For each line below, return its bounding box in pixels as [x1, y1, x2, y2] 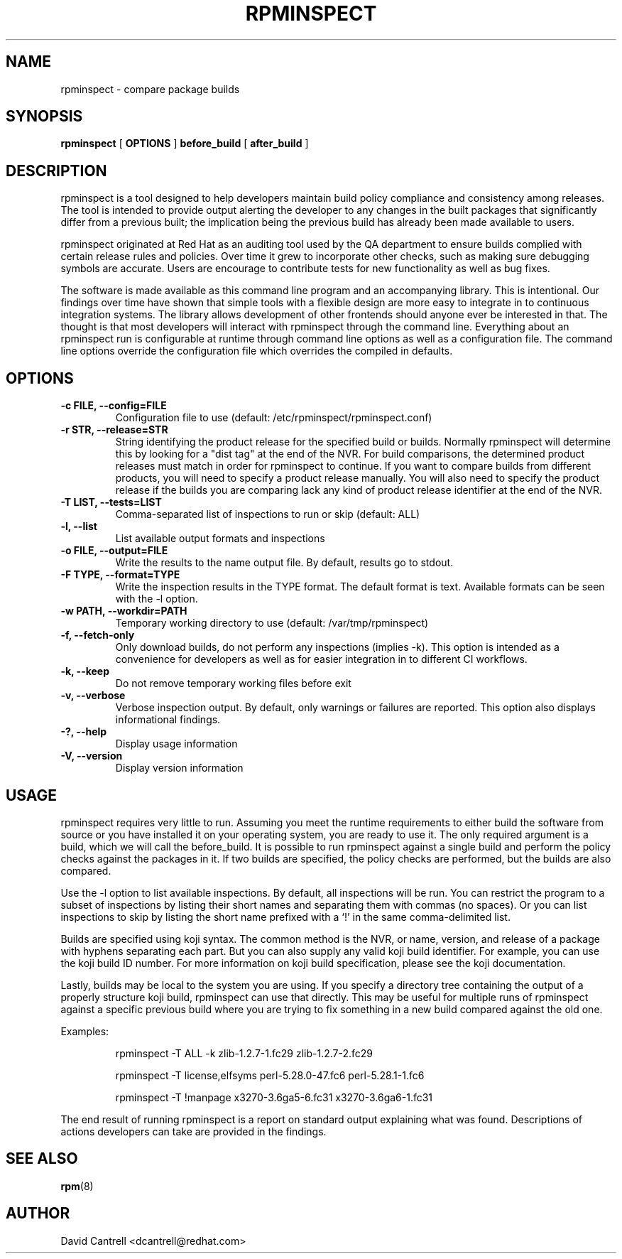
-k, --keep [60, 665, 110, 678]
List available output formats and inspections [115, 532, 325, 545]
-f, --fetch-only [60, 629, 135, 642]
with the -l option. [115, 593, 198, 605]
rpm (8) [60, 1179, 94, 1192]
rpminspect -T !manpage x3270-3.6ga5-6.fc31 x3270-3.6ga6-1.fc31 [115, 1091, 433, 1103]
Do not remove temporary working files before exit [115, 677, 351, 690]
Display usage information [115, 737, 238, 750]
